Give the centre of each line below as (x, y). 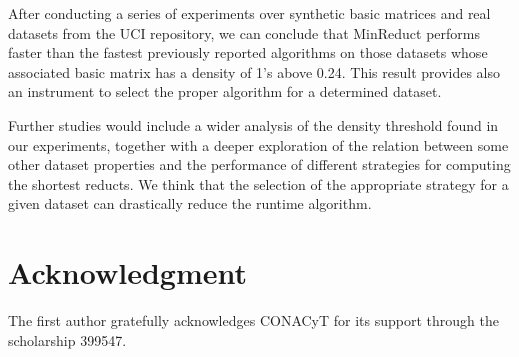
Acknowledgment (127, 272)
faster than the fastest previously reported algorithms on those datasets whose (248, 52)
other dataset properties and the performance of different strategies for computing (259, 164)
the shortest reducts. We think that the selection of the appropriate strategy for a (258, 183)
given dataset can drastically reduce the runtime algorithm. (190, 203)
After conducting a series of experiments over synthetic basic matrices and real (249, 13)
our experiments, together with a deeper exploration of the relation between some (258, 144)
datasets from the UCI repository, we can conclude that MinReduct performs (244, 32)
